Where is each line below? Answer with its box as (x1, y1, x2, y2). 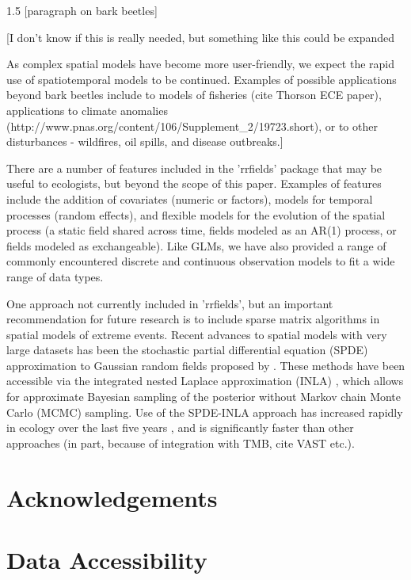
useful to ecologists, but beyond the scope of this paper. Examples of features (6, 175, 382, 192)
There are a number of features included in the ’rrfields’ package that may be (6, 159, 382, 176)
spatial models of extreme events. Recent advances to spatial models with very (6, 326, 387, 342)
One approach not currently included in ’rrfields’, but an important (6, 295, 333, 311)
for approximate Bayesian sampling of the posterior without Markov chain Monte (6, 388, 401, 405)
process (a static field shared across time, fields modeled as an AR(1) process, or (6, 222, 397, 238)
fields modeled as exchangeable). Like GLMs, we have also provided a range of (6, 237, 386, 254)
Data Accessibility (6, 544, 207, 575)
